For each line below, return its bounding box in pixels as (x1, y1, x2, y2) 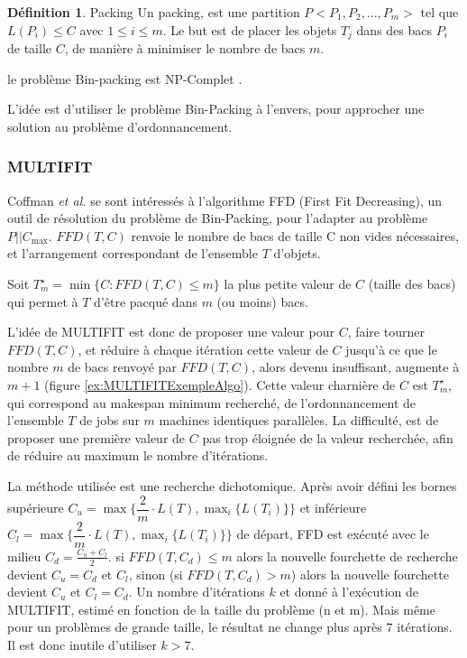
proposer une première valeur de (7, 428, 186, 447)
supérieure (7, 498, 64, 517)
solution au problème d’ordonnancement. (7, 116, 233, 135)
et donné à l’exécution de (279, 582, 418, 601)
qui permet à (7, 292, 78, 310)
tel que (420, 3, 459, 21)
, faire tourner (347, 322, 425, 341)
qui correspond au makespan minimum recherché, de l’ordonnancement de (7, 393, 417, 412)
